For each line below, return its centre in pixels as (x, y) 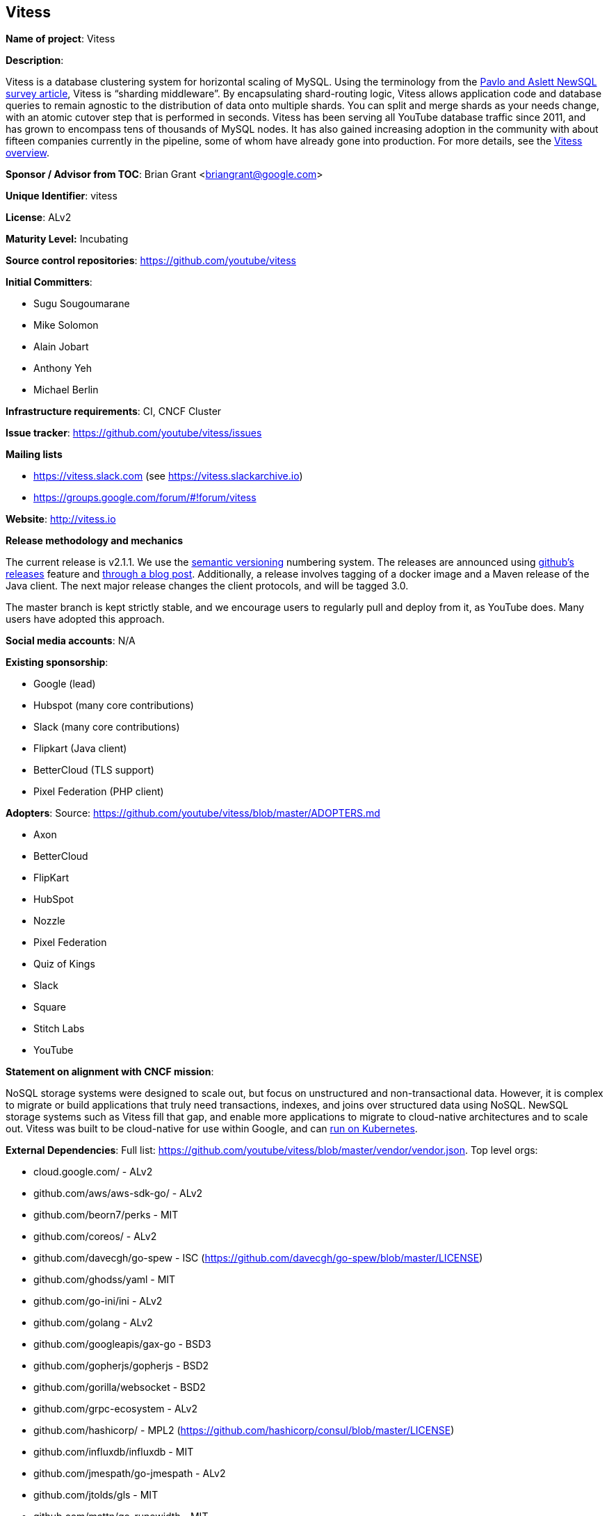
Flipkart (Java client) (80, 749)
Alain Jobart (61, 347)
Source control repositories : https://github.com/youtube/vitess (151, 261)
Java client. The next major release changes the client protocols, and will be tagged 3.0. (207, 586)
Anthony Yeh (63, 368)
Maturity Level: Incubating (67, 239)
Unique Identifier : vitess (62, 196)
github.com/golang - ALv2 (93, 1323)
